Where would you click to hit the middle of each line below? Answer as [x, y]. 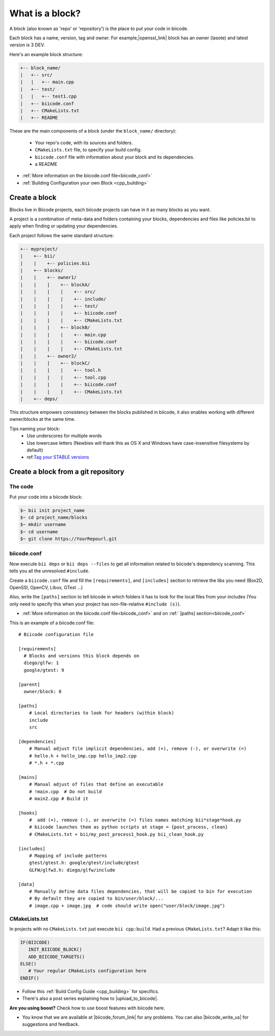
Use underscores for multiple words [64, 436]
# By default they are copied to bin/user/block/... [96, 899]
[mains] [28, 777]
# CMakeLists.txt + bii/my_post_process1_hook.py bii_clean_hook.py [116, 834]
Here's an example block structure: [46, 54]
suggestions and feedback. [51, 1024]
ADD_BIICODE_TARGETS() [57, 957]
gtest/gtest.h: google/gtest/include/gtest [84, 863]
